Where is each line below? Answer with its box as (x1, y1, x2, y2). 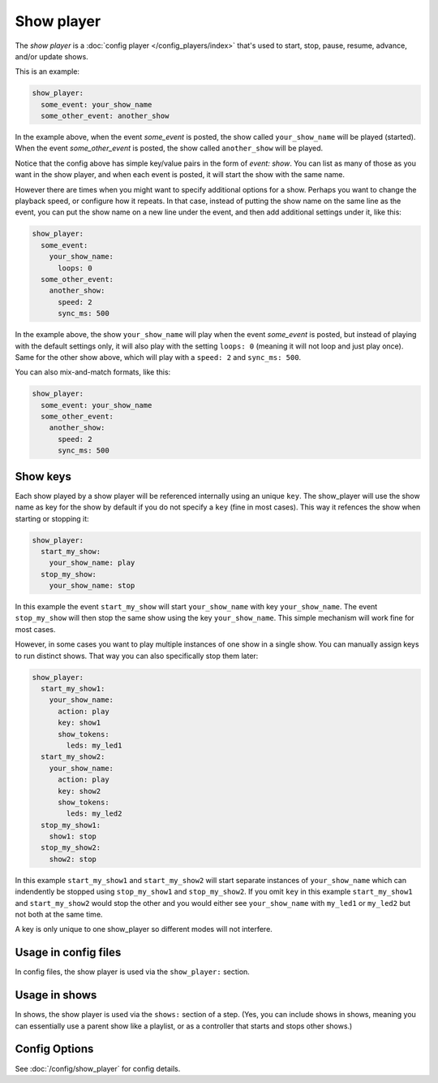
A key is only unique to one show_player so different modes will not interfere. (15, 925, 273, 934)
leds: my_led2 (66, 809, 122, 818)
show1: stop (49, 832, 97, 841)
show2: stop (49, 854, 97, 864)
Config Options (15, 1042, 94, 1056)
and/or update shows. (15, 51, 88, 61)
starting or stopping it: (15, 513, 89, 523)
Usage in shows (15, 988, 97, 1003)
